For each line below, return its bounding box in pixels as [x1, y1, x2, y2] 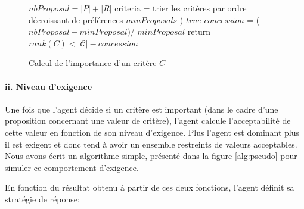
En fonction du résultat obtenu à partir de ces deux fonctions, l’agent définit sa [5, 181, 294, 194]
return [187, 25, 211, 38]
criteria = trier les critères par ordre [114, 2, 247, 14]
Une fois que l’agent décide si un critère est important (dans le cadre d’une [5, 102, 278, 115]
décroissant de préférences [29, 13, 123, 26]
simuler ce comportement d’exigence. [5, 161, 139, 173]
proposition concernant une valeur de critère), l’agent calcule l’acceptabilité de [5, 114, 291, 127]
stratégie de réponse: [5, 192, 80, 205]
